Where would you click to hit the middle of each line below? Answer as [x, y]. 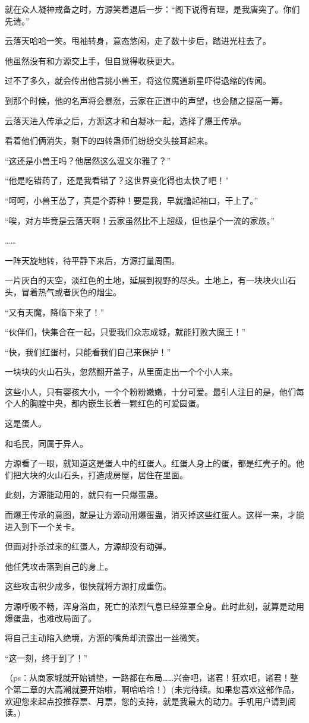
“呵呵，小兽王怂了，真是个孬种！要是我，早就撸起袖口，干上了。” [132, 200]
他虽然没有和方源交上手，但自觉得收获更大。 [92, 60]
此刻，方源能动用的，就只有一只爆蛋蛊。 [84, 495]
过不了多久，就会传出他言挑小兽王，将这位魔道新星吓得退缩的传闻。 [138, 80]
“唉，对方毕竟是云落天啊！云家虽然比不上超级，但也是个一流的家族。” [140, 220]
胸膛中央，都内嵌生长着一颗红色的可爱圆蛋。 [117, 403]
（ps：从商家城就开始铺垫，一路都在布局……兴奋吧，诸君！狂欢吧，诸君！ [148, 678]
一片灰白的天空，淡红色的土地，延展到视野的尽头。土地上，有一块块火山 [146, 280]
